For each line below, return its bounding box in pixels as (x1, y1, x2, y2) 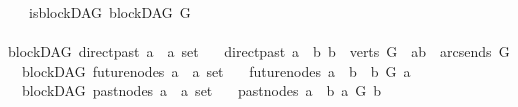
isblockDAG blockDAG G (28, 2, 191, 22)
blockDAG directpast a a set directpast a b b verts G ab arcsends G (8, 41, 510, 62)
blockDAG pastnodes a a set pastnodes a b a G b (21, 80, 381, 101)
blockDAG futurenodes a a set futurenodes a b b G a (21, 60, 411, 81)
